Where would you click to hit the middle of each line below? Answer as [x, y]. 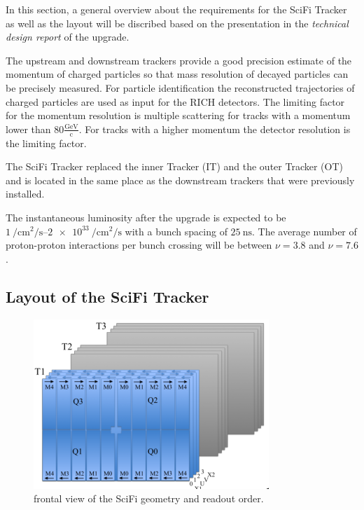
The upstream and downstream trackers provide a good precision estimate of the [179, 60]
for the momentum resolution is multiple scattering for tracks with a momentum [178, 115]
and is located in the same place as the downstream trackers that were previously [180, 180]
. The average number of [304, 231]
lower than [28, 129]
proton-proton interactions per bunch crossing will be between [139, 245]
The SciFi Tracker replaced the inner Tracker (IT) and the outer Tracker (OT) [174, 166]
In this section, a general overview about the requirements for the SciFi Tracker [176, 9]
